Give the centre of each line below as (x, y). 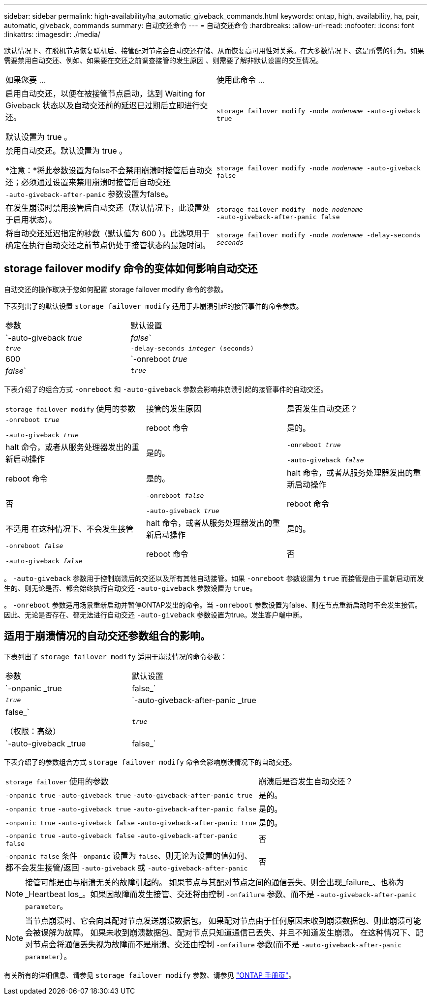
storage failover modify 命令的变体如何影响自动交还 (131, 269)
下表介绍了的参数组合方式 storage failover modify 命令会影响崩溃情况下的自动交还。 (150, 762)
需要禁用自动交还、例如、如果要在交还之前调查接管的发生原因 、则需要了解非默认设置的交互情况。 (163, 60)
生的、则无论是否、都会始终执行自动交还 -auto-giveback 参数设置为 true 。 (130, 588)
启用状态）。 (35, 220)
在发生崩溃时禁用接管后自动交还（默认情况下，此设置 (104, 208)
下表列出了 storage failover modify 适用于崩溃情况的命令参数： (116, 656)
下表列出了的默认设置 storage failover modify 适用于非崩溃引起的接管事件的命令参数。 (154, 306)
